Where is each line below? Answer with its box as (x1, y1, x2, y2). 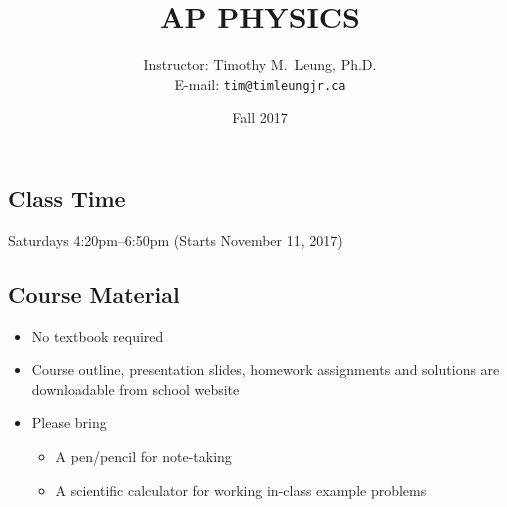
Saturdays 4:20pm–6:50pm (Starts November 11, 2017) (8, 229, 343, 250)
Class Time (8, 182, 126, 213)
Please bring (31, 412, 107, 433)
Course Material (8, 278, 180, 309)
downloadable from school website (31, 378, 240, 399)
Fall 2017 (232, 107, 288, 128)
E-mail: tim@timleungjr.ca (174, 73, 346, 94)
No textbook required (31, 325, 164, 346)
